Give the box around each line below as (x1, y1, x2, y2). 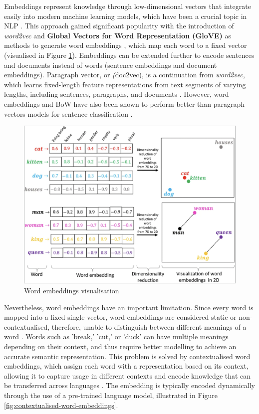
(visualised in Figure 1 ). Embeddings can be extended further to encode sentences (4, 49, 255, 60)
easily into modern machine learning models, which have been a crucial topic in (4, 10, 247, 21)
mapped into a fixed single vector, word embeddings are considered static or (4, 312, 237, 322)
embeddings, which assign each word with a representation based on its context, (4, 361, 249, 371)
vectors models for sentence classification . (4, 108, 133, 119)
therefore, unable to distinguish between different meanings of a (51, 321, 247, 332)
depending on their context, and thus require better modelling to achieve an (4, 341, 237, 352)
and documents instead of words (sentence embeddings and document (4, 59, 217, 70)
